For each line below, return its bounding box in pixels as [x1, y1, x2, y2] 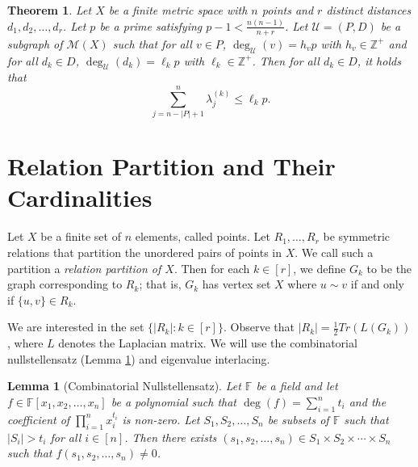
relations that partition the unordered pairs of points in [7, 244, 282, 261]
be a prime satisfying [99, 17, 203, 34]
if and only [350, 276, 404, 292]
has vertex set [202, 276, 271, 292]
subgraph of [7, 35, 63, 52]
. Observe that [223, 318, 295, 335]
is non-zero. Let [122, 410, 200, 427]
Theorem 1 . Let [7, 2, 92, 18]
